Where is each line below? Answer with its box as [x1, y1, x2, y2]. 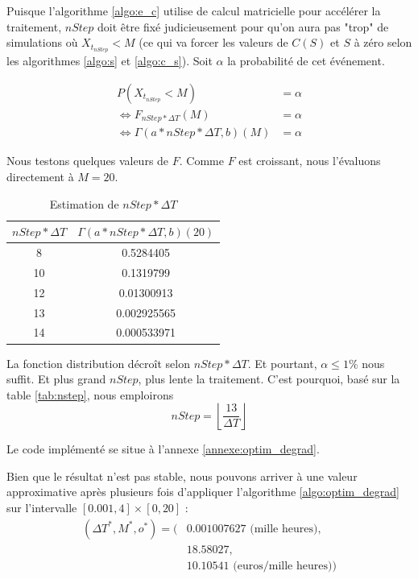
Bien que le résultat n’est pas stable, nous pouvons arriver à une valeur [6, 467, 358, 484]
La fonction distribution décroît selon [6, 354, 190, 371]
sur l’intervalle [6, 499, 77, 516]
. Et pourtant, [247, 354, 317, 371]
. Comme [179, 152, 224, 169]
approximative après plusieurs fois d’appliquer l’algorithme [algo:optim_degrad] [6, 483, 399, 500]
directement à [6, 168, 74, 185]
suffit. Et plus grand [6, 370, 106, 387]
